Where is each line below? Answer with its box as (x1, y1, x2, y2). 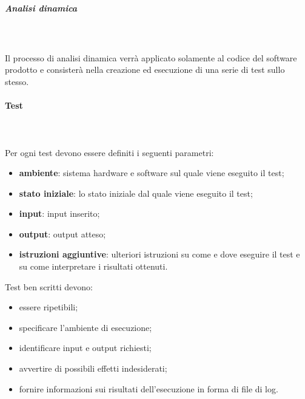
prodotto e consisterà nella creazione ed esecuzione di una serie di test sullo (5, 63, 285, 76)
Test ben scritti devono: (5, 280, 93, 293)
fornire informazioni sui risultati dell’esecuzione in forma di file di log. (19, 382, 278, 395)
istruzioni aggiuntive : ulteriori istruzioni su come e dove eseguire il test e (19, 248, 300, 261)
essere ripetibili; (19, 301, 78, 313)
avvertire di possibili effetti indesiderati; (19, 362, 167, 375)
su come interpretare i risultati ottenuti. (19, 260, 168, 273)
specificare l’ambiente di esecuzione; (19, 321, 152, 333)
